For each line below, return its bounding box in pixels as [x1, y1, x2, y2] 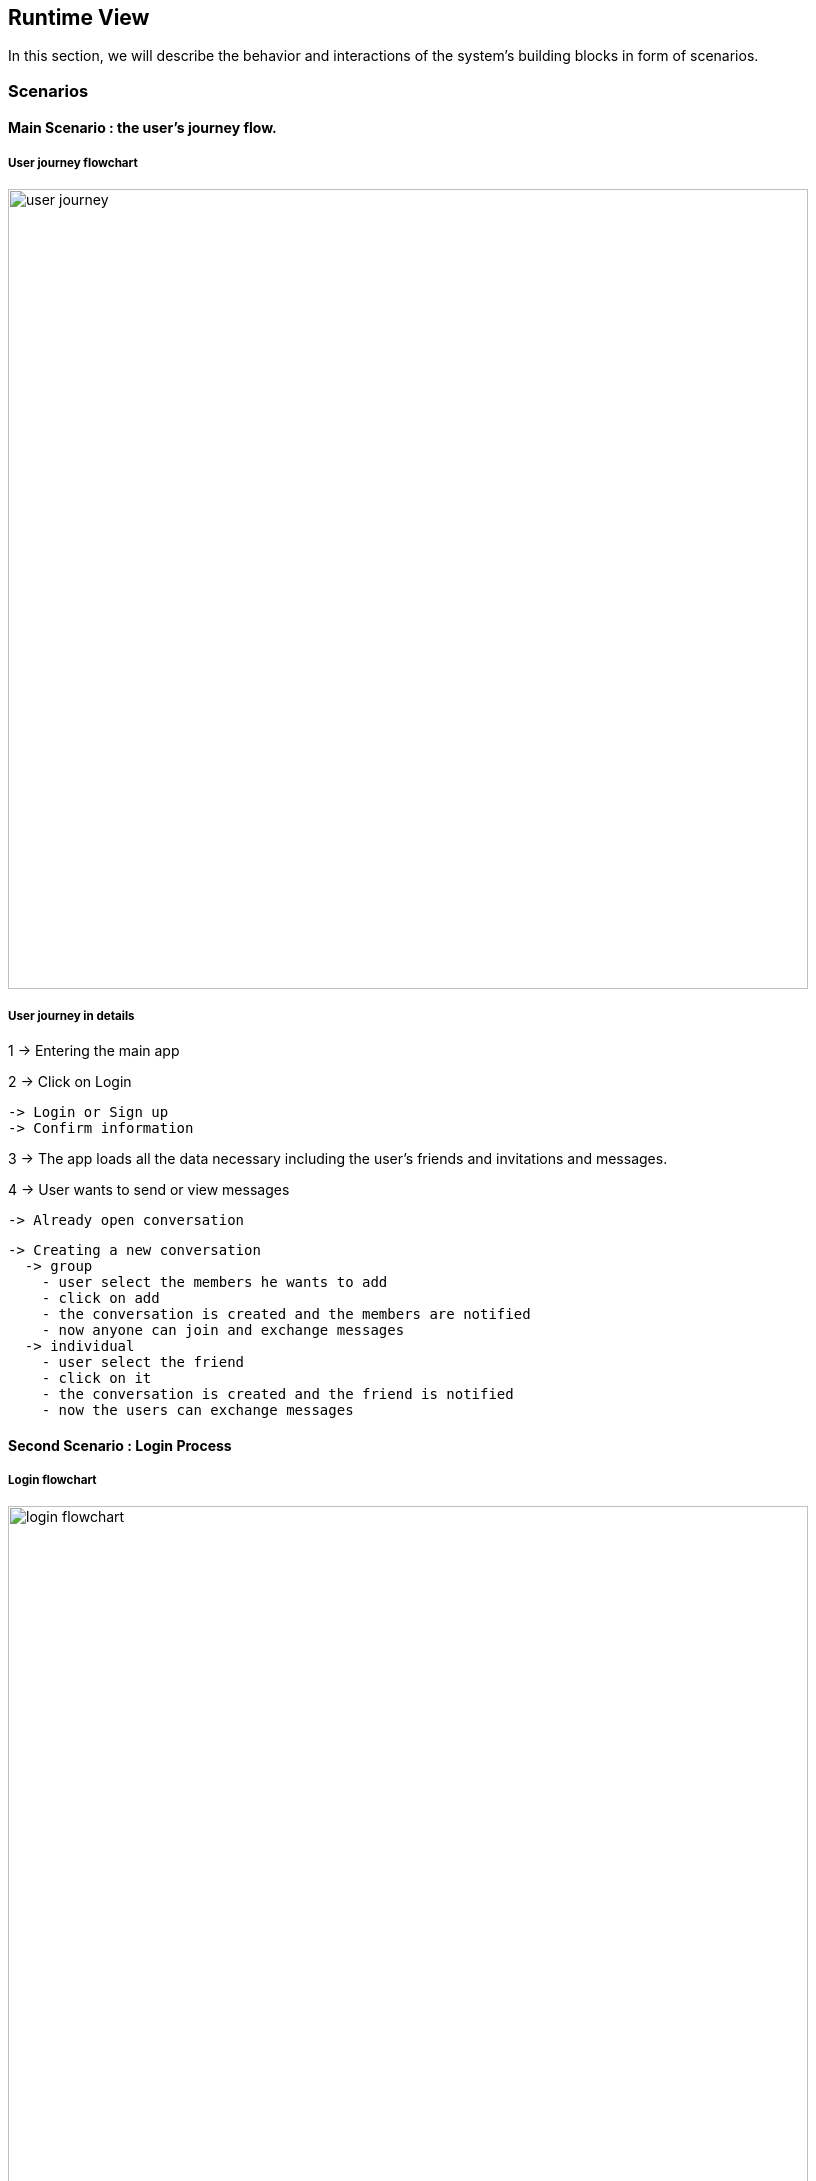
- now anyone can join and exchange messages [41, 1321, 405, 1338]
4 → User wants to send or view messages [8, 1180, 290, 1198]
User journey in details [8, 1008, 135, 1023]
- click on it [41, 1369, 152, 1386]
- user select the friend [41, 1353, 245, 1370]
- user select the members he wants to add [41, 1273, 388, 1290]
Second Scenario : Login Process [8, 1436, 232, 1454]
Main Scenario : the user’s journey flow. [8, 119, 277, 137]
